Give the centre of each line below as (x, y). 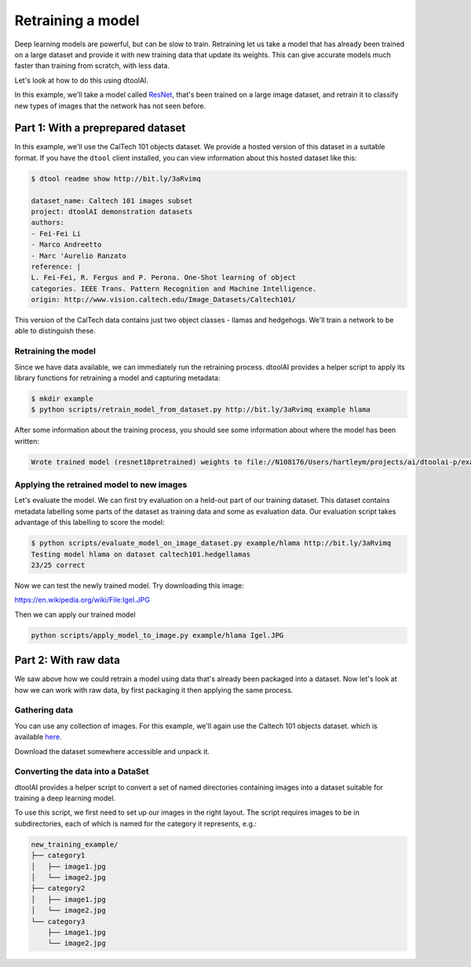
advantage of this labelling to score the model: (89, 522)
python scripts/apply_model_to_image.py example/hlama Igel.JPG (157, 635)
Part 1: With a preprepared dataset (100, 128)
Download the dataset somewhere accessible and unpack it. (112, 751)
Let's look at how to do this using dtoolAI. (82, 80)
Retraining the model (55, 351)
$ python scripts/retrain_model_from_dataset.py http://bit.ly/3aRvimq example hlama (201, 410)
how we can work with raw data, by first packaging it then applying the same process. (154, 690)
